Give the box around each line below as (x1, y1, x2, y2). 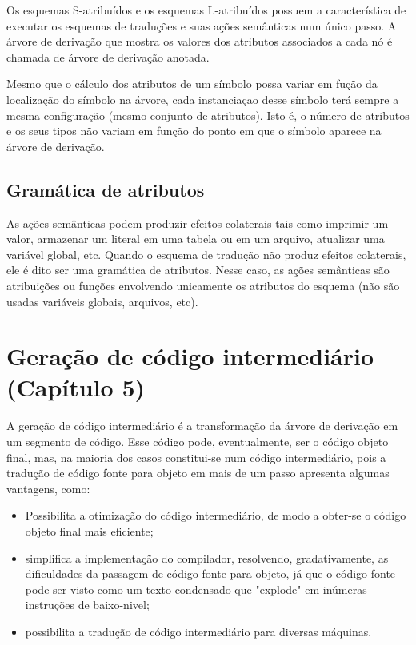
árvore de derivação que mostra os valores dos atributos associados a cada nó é (6, 33, 393, 50)
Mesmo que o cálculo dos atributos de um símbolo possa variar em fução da (6, 75, 378, 92)
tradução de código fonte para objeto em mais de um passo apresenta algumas (6, 464, 390, 481)
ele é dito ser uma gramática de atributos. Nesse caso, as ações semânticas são (6, 261, 390, 278)
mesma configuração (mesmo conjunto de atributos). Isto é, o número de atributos (6, 106, 410, 123)
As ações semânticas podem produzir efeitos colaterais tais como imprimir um (6, 214, 389, 231)
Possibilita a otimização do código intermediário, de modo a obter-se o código (25, 507, 406, 524)
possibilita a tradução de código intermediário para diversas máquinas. (25, 623, 372, 639)
